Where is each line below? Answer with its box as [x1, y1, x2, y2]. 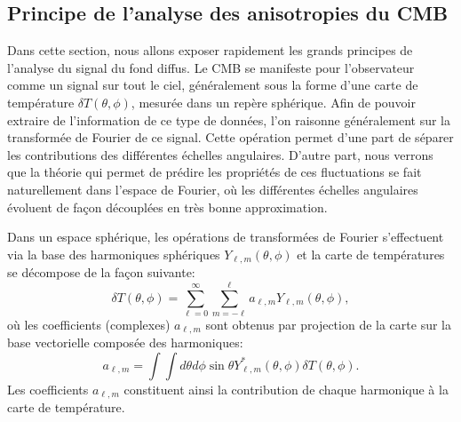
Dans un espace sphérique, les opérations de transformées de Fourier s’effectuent [7, 227, 444, 246]
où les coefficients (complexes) [7, 315, 171, 333]
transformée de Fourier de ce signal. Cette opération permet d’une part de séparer [7, 128, 454, 147]
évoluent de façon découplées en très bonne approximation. [7, 197, 328, 216]
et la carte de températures [297, 244, 445, 263]
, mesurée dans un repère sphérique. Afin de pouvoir [131, 92, 416, 111]
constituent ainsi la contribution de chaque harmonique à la [123, 379, 449, 398]
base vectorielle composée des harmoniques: [7, 333, 243, 352]
